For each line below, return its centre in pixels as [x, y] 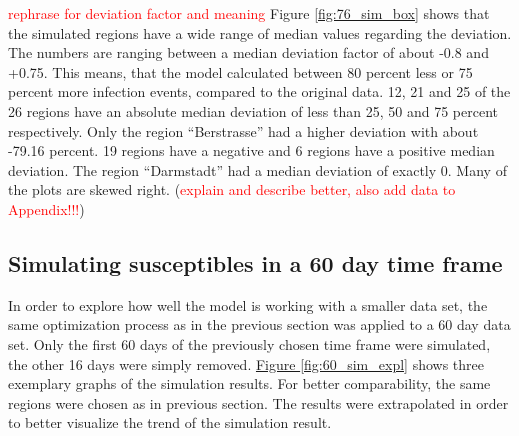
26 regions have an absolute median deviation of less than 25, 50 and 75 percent [253, 110]
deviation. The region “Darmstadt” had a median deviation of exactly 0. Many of [257, 169]
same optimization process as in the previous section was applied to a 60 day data [259, 324]
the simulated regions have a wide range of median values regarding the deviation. [260, 32]
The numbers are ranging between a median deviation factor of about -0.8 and [248, 52]
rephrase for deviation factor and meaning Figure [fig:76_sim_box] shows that [249, 13]
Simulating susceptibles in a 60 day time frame [255, 262]
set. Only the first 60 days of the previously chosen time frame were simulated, [249, 343]
